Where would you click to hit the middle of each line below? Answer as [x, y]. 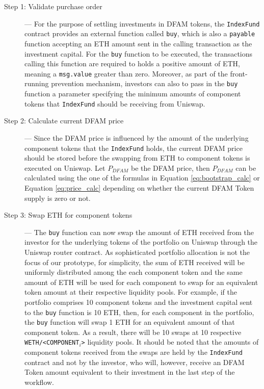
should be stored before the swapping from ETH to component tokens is [137, 158]
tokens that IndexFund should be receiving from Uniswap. [115, 103]
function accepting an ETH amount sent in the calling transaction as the [138, 43]
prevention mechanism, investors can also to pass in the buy [144, 83]
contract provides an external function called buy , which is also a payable [140, 33]
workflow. [39, 382]
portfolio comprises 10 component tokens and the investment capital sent [139, 302]
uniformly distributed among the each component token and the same [134, 272]
